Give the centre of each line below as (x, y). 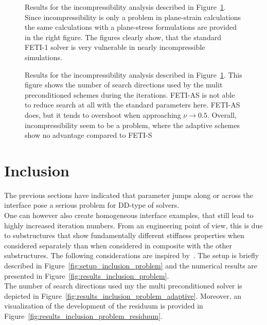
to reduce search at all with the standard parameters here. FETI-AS (132, 105)
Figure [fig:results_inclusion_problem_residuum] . (83, 315)
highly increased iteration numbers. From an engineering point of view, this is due (133, 225)
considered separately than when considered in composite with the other (118, 245)
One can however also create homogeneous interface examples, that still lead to (129, 215)
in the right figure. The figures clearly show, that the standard (123, 37)
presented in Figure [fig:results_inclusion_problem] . (87, 275)
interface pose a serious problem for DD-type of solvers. (92, 205)
